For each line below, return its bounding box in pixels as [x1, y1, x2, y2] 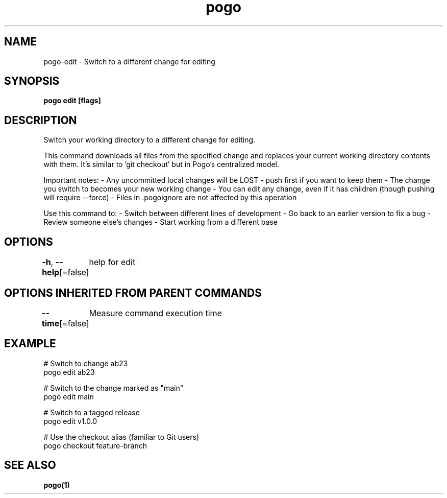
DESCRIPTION [4, 113, 77, 127]
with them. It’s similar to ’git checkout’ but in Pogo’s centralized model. [43, 160, 280, 169]
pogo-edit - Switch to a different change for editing [43, 57, 215, 66]
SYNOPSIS [4, 75, 60, 88]
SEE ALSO [4, 459, 56, 472]
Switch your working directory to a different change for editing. [43, 135, 256, 145]
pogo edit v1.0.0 [43, 416, 97, 425]
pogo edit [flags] [43, 96, 101, 105]
